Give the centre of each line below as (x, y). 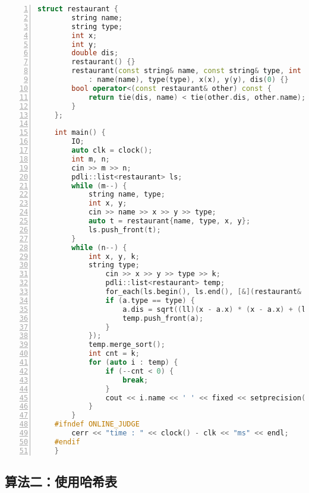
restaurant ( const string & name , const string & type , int (186, 71)
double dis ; (95, 53)
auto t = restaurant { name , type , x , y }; (169, 221)
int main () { (80, 133)
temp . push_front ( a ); (163, 318)
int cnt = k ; (114, 354)
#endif (67, 442)
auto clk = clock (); (112, 150)
